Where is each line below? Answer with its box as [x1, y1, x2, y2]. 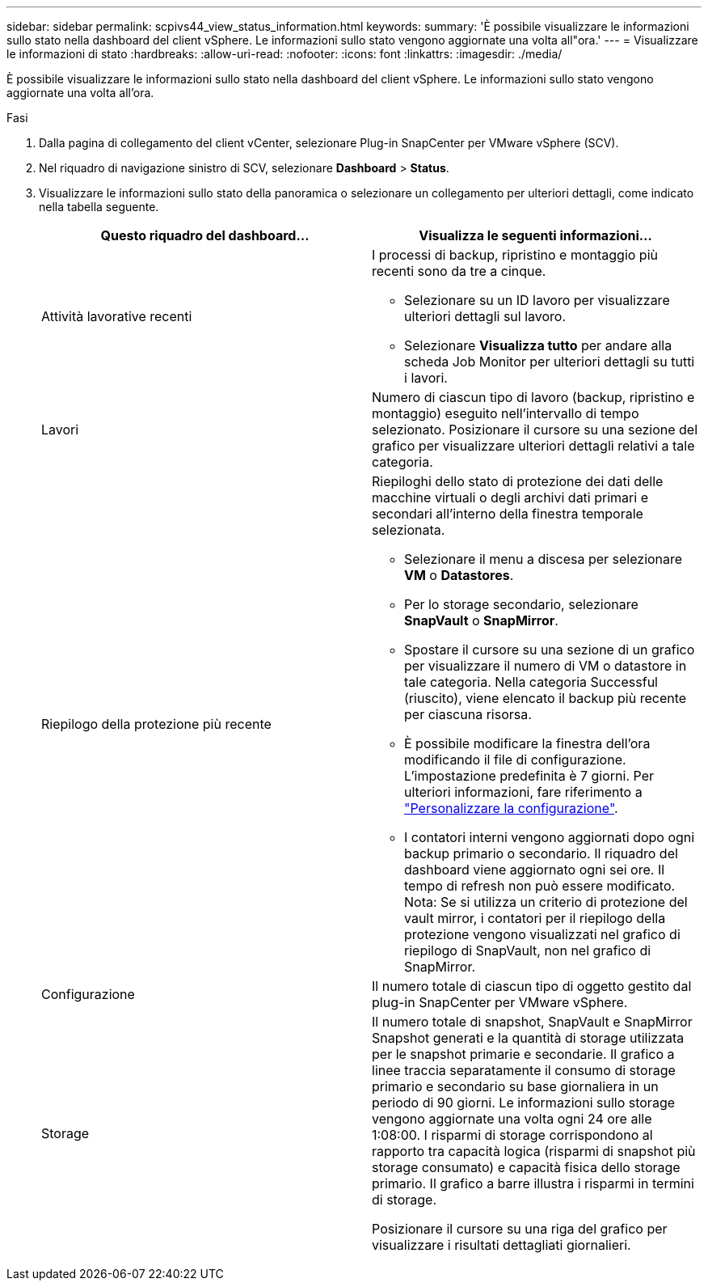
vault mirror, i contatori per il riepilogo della [404, 910, 666, 926]
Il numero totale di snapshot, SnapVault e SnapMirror [372, 1014, 693, 1030]
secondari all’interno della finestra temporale [372, 506, 643, 522]
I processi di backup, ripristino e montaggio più [372, 247, 658, 263]
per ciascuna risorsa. [404, 706, 532, 722]
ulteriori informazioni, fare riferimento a [404, 784, 643, 800]
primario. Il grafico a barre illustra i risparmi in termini [372, 1175, 694, 1192]
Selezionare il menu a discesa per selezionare [404, 551, 683, 567]
